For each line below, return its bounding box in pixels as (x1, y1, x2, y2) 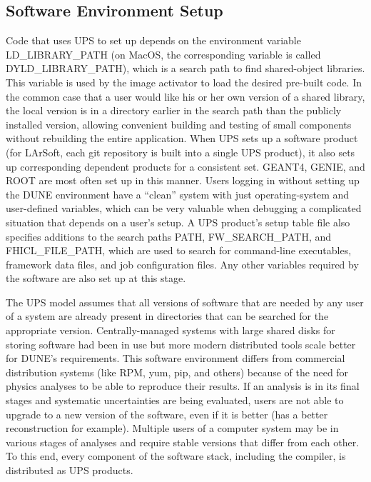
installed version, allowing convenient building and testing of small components (6, 116, 352, 131)
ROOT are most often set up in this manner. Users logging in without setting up (6, 173, 360, 188)
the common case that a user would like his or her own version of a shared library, (6, 89, 365, 104)
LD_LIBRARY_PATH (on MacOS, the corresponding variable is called (6, 46, 321, 61)
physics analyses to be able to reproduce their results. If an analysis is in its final (6, 378, 360, 393)
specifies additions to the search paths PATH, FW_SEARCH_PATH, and (6, 229, 332, 243)
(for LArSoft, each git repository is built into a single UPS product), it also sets (6, 144, 355, 159)
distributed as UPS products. (6, 463, 133, 478)
